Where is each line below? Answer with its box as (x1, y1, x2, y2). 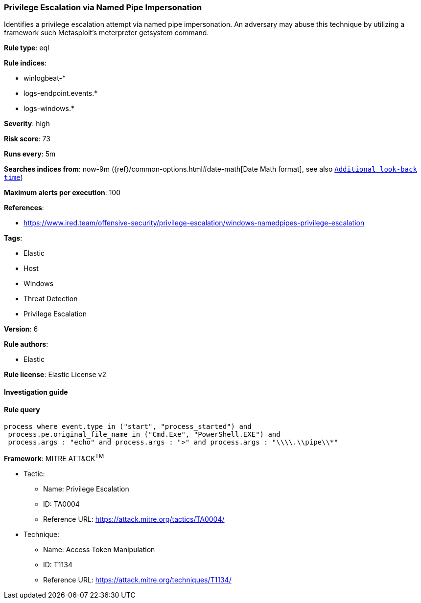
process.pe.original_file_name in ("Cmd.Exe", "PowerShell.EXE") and (8, 430, 281, 439)
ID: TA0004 (43, 499, 80, 508)
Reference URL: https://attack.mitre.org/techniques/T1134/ (43, 575, 232, 584)
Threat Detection (23, 294, 78, 303)
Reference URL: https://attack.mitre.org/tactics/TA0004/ (43, 514, 225, 523)
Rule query (4, 405, 40, 414)
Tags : (4, 234, 23, 243)
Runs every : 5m (4, 150, 56, 158)
